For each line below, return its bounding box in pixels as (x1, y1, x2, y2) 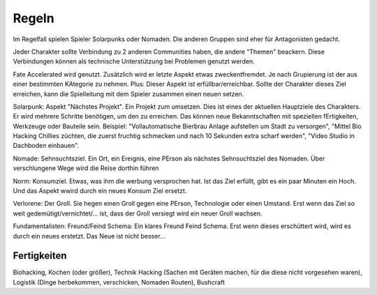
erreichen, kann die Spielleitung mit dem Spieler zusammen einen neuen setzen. (13, 89, 244, 98)
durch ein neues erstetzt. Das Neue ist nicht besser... (13, 232, 165, 240)
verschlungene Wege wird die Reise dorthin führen (13, 164, 160, 172)
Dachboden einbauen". (13, 142, 80, 150)
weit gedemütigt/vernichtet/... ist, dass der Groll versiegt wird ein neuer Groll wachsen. (13, 209, 263, 218)
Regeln (13, 10, 55, 26)
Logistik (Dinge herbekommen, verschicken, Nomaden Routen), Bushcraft (13, 278, 226, 286)
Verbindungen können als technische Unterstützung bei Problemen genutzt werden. (13, 57, 255, 66)
